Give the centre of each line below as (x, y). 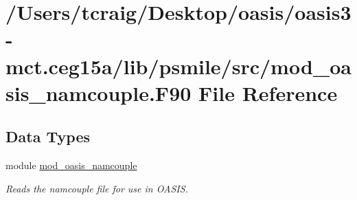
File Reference (268, 92)
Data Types (48, 136)
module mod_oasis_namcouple (71, 165)
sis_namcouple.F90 (99, 92)
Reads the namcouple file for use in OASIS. (97, 188)
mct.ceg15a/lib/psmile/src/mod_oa (178, 66)
